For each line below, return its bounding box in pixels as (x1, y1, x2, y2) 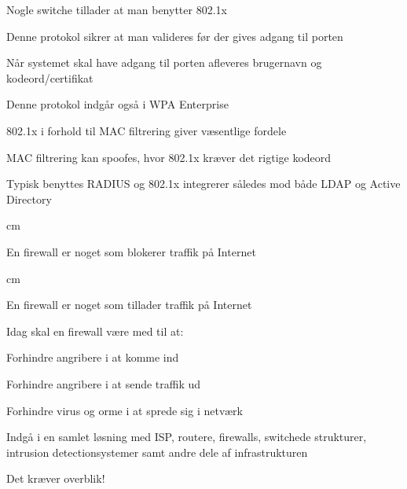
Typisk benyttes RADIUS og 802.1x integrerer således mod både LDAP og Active (6, 175, 401, 192)
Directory (6, 190, 52, 207)
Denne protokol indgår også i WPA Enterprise (6, 96, 229, 112)
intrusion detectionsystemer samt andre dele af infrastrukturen (6, 443, 308, 460)
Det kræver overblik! (6, 470, 105, 487)
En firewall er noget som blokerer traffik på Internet (6, 243, 256, 259)
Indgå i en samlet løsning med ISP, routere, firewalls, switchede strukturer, (6, 428, 367, 445)
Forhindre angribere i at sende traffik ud (6, 375, 201, 392)
